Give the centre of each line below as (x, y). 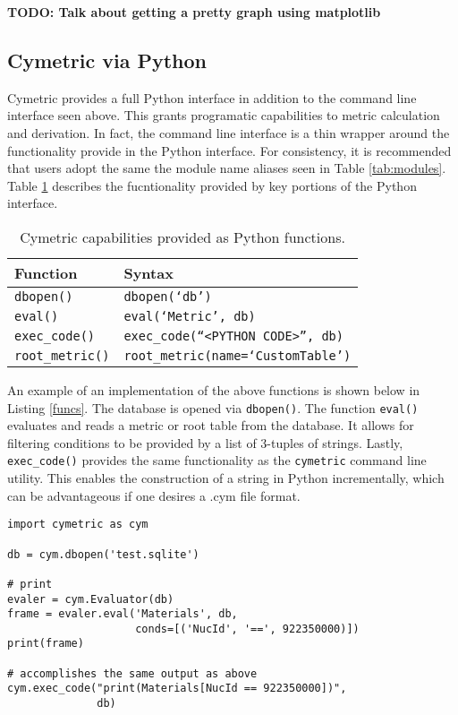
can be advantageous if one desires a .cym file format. (154, 495)
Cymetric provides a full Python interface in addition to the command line (212, 97)
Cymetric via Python (107, 60)
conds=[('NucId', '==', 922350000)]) (247, 629)
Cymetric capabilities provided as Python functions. (182, 237)
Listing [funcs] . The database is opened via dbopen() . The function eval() (213, 407)
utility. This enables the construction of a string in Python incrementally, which (226, 478)
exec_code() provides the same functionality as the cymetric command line (217, 460)
